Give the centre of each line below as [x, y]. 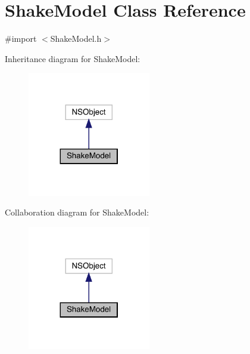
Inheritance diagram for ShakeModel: [73, 58]
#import [21, 39]
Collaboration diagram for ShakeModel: [77, 212]
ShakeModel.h [76, 39]
